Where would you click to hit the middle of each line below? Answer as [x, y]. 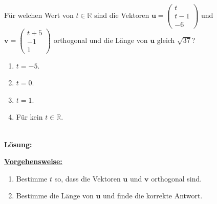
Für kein [29, 117]
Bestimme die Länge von [55, 196]
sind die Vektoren [122, 15]
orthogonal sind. [177, 178]
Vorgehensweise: [33, 161]
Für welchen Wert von [39, 15]
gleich [166, 40]
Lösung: [18, 144]
